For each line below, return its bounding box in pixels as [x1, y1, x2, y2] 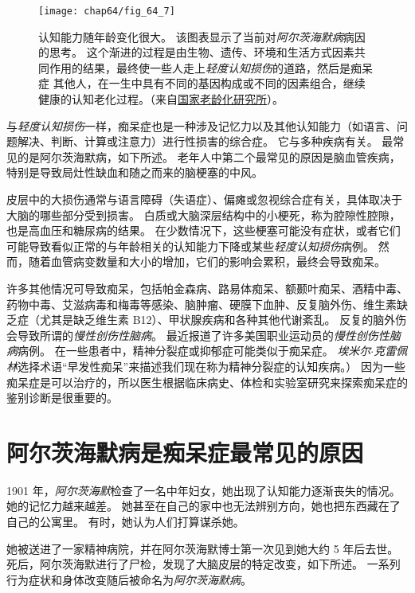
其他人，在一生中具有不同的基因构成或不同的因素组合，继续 [53, 75, 366, 92]
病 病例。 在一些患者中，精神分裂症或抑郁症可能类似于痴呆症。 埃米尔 [6, 342, 371, 359]
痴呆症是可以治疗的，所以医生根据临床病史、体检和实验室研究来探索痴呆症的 [6, 373, 408, 390]
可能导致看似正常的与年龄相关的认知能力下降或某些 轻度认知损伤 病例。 [6, 237, 374, 254]
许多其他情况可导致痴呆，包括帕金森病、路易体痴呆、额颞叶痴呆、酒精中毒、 [6, 279, 408, 296]
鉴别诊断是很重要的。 [6, 389, 118, 406]
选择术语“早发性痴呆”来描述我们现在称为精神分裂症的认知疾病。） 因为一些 [18, 357, 405, 374]
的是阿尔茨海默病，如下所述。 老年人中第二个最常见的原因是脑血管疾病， [17, 148, 401, 165]
